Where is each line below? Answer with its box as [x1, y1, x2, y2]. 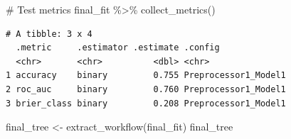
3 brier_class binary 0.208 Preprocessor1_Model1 [6, 98, 286, 109]
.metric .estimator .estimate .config [16, 43, 220, 53]
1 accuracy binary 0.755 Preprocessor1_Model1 [6, 70, 286, 81]
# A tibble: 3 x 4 [6, 28, 92, 39]
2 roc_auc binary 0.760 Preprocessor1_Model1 [6, 84, 286, 94]
